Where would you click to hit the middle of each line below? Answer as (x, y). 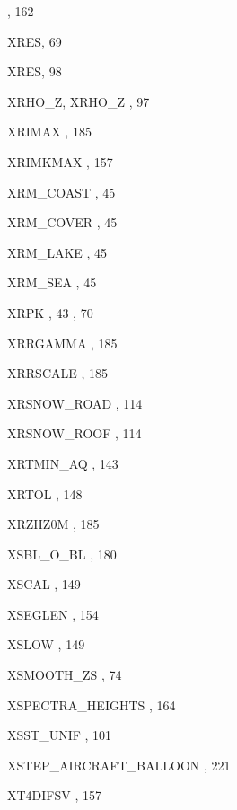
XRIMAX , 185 (49, 132)
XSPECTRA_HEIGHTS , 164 (92, 704)
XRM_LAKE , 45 (57, 252)
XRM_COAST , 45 (61, 192)
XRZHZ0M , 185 (53, 524)
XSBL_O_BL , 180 (62, 554)
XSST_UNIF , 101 (60, 735)
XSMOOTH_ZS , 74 (65, 675)
